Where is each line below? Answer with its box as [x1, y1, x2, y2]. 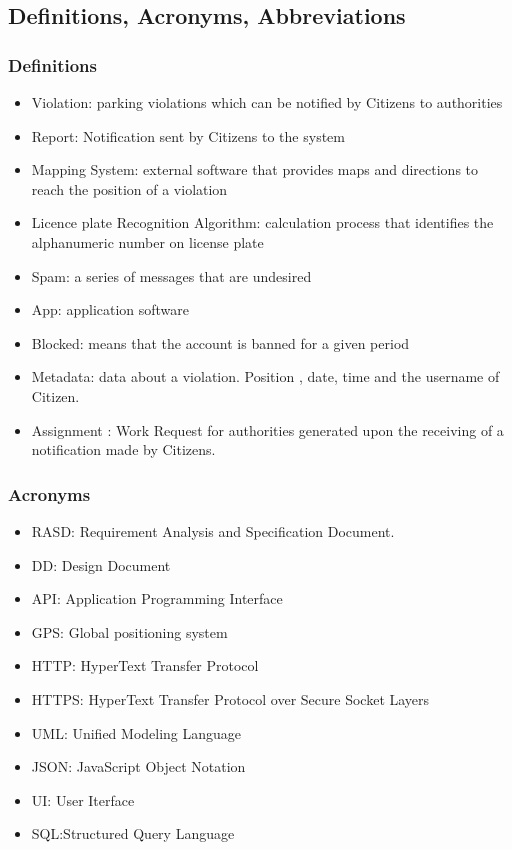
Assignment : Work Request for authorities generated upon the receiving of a [31, 419, 504, 440]
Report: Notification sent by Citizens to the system [31, 125, 345, 146]
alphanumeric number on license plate [31, 231, 264, 252]
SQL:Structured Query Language [31, 823, 235, 844]
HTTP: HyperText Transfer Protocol [31, 655, 259, 676]
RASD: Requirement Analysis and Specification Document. [31, 520, 395, 541]
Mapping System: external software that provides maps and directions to [31, 159, 479, 180]
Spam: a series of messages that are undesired [31, 265, 312, 286]
